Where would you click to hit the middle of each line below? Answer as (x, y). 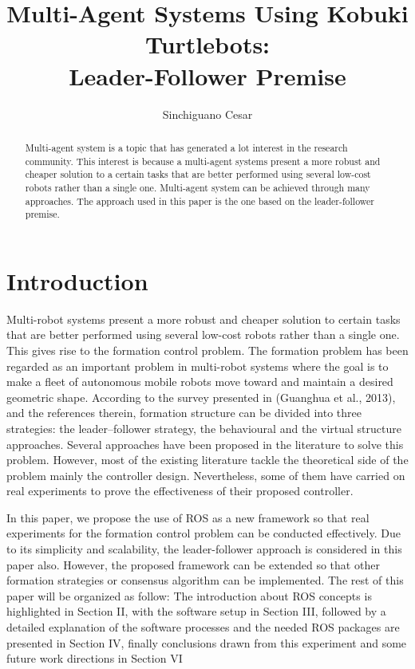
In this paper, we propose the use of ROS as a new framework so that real (188, 517)
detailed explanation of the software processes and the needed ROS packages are (203, 627)
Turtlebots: (207, 44)
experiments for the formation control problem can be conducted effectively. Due (204, 533)
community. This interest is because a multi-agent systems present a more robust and (203, 161)
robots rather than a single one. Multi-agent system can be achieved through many (198, 187)
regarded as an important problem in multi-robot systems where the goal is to (198, 366)
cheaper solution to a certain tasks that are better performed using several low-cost (198, 174)
